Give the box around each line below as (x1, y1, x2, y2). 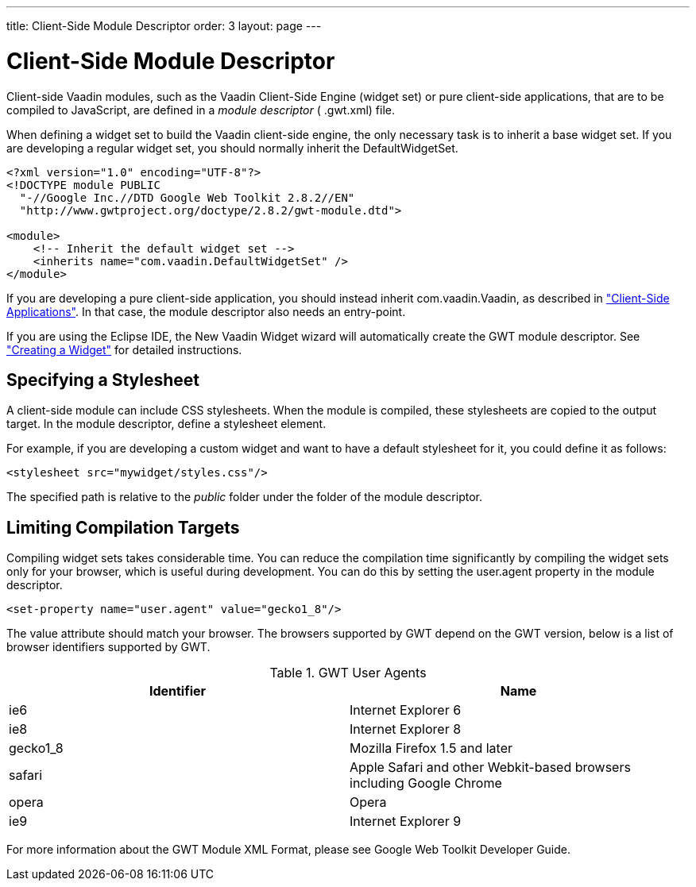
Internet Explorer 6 (350, 702, 462, 719)
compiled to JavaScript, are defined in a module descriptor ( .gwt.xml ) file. (6, 102, 395, 117)
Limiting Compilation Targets (6, 517, 240, 538)
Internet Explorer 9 (350, 813, 462, 830)
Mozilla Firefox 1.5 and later (350, 740, 512, 757)
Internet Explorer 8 (350, 721, 462, 738)
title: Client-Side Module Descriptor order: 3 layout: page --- (6, 19, 322, 33)
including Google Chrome (350, 775, 502, 792)
